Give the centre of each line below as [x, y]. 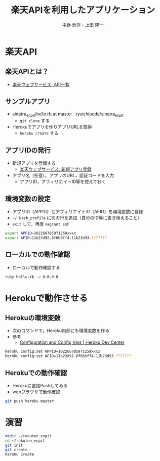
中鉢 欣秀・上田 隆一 [83, 25]
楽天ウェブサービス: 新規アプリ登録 [56, 169]
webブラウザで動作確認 [36, 392]
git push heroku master [30, 401]
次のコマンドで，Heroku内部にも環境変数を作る [61, 331]
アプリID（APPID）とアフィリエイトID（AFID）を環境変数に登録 [78, 211]
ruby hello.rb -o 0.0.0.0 [32, 277]
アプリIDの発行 [28, 150]
